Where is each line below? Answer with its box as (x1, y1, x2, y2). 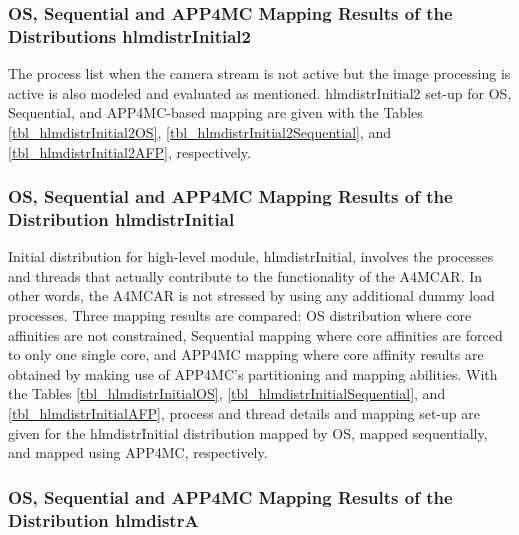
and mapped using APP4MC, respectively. (8, 442, 268, 463)
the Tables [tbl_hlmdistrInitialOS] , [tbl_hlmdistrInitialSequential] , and (8, 383, 446, 404)
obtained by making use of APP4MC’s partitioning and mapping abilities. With (8, 363, 498, 384)
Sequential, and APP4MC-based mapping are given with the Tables (8, 102, 423, 123)
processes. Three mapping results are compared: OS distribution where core (8, 305, 472, 326)
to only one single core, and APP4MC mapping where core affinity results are (8, 344, 484, 365)
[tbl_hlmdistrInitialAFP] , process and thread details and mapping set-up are (8, 403, 480, 423)
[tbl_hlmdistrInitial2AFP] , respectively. (8, 141, 251, 162)
